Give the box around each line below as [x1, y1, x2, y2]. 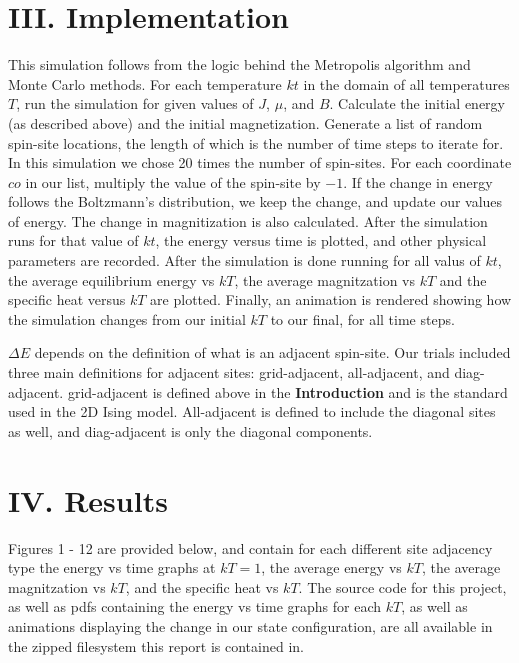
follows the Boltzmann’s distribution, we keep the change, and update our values [8, 191, 503, 212]
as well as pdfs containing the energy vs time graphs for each [8, 596, 382, 617]
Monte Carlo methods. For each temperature [8, 73, 282, 94]
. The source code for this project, [298, 576, 507, 597]
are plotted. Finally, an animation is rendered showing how [150, 289, 512, 310]
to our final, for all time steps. [270, 308, 455, 329]
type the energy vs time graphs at [8, 557, 216, 578]
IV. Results [8, 479, 168, 520]
